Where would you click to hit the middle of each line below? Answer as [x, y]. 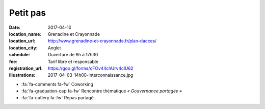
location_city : [23, 48]
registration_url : [26, 68]
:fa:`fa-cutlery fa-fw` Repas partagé [58, 98]
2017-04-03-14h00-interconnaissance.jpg [91, 75]
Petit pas [27, 13]
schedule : [20, 55]
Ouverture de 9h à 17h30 [73, 55]
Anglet [54, 48]
